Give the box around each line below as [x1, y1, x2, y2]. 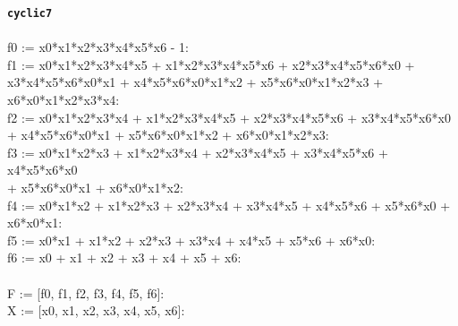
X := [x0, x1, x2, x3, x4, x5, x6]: [7, 301, 185, 320]
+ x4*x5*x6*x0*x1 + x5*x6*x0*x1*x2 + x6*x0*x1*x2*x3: [7, 125, 329, 144]
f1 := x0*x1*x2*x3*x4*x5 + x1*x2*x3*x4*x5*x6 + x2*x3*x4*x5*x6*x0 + [7, 55, 415, 73]
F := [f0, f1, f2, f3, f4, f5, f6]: [7, 283, 165, 302]
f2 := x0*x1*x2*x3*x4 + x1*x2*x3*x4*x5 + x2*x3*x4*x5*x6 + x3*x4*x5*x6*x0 [7, 107, 451, 126]
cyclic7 [7, 7, 53, 20]
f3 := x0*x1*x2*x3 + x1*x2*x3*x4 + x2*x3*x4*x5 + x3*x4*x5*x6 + [7, 142, 388, 161]
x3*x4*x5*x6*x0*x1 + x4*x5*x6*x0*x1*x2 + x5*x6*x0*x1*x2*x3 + [7, 73, 384, 91]
